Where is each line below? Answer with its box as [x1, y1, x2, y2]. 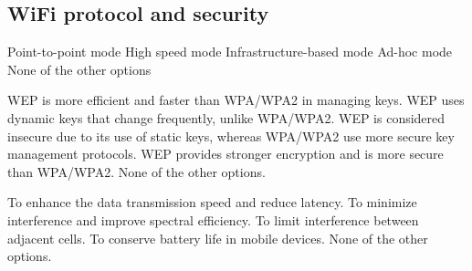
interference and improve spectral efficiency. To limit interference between [7, 210, 419, 229]
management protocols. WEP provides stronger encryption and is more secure [7, 144, 444, 163]
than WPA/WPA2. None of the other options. [7, 162, 266, 181]
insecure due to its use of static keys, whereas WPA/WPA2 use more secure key [7, 126, 455, 145]
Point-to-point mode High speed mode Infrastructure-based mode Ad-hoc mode [7, 42, 453, 61]
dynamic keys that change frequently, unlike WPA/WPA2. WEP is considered [7, 108, 446, 127]
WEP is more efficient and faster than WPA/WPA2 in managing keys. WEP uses [7, 90, 465, 109]
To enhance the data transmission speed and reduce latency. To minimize [7, 193, 417, 212]
